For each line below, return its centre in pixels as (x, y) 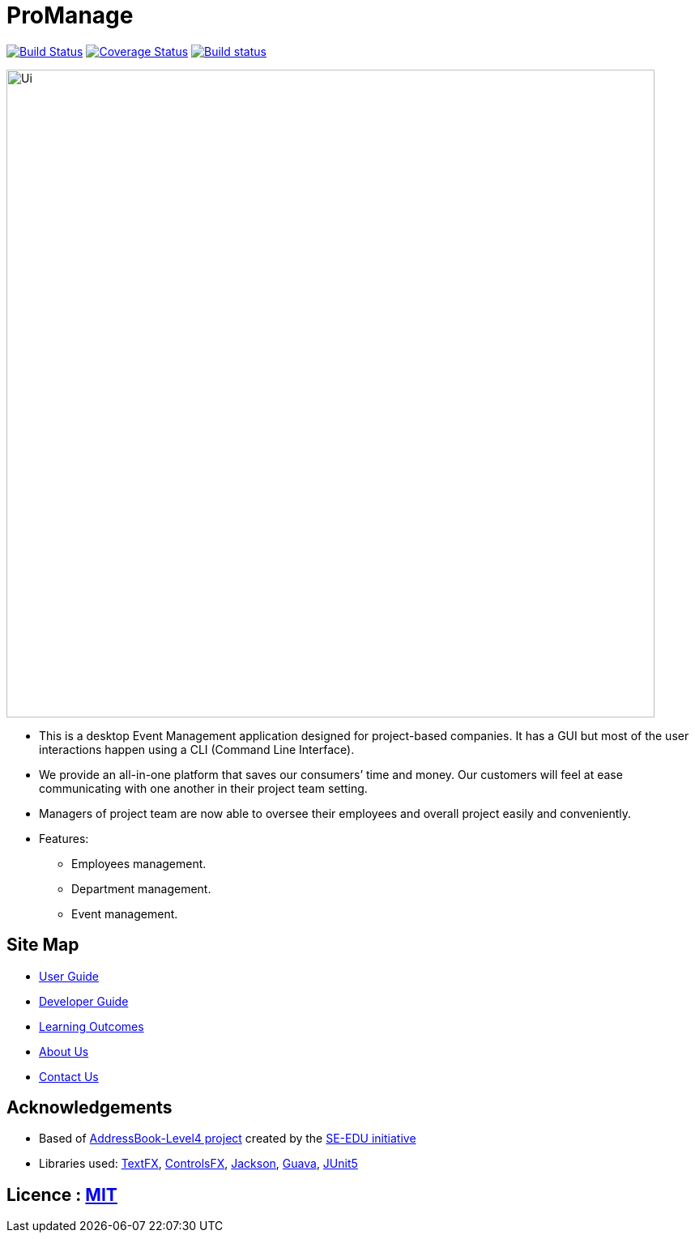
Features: (64, 838)
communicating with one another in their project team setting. (203, 788)
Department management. (141, 888)
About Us (64, 1051)
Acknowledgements (90, 1108)
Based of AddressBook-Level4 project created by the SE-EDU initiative (228, 1139)
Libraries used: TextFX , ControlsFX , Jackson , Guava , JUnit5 (198, 1164)
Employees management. (139, 863)
